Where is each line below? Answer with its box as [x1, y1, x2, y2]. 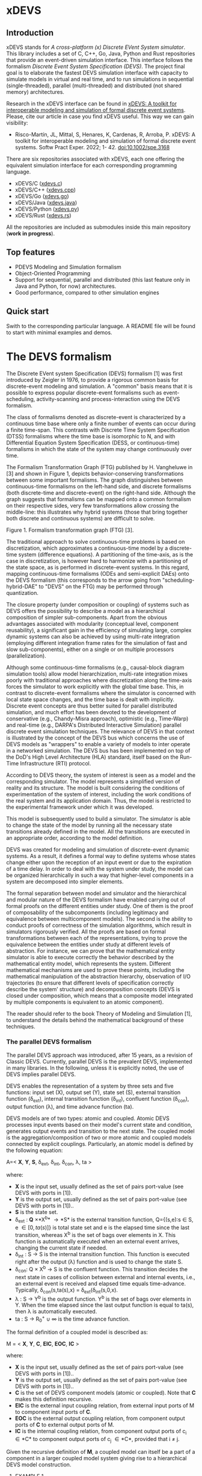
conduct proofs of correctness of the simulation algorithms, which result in [6, 921, 192, 929]
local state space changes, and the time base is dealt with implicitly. [6, 696, 175, 703]
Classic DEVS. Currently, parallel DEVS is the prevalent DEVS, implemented [6, 1057, 192, 1065]
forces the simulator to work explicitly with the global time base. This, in [6, 683, 184, 690]
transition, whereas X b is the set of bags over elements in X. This [14, 1230, 176, 1238]
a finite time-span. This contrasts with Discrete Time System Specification [6, 426, 190, 434]
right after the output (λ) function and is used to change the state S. [14, 1258, 183, 1265]
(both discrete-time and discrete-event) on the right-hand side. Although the [6, 489, 196, 496]
